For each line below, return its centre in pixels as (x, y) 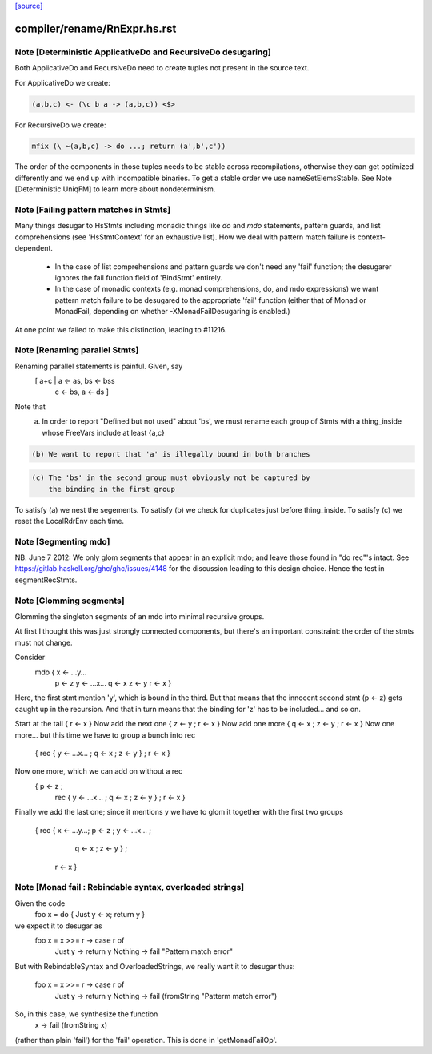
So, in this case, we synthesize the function (86, 1014)
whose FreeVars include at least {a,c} (104, 432)
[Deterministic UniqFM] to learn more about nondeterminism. (115, 189)
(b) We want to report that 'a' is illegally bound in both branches (171, 454)
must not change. (44, 642)
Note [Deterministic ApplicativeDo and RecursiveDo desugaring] (143, 52)
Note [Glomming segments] (70, 601)
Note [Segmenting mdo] (62, 541)
